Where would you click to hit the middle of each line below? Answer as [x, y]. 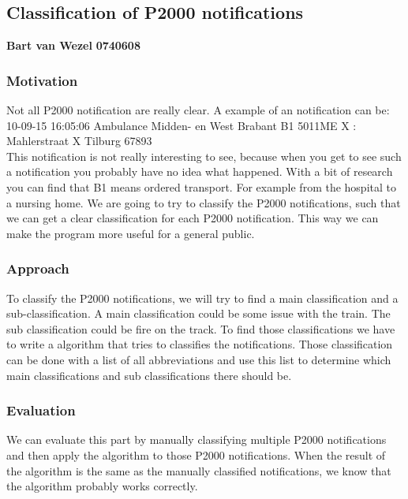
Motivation [42, 80]
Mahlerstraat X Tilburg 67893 [79, 141]
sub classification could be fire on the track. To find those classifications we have [201, 328]
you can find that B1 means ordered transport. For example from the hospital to [201, 186]
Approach [38, 268]
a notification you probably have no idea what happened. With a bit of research [200, 171]
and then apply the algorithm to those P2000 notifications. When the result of [196, 454]
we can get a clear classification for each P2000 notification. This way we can [193, 218]
